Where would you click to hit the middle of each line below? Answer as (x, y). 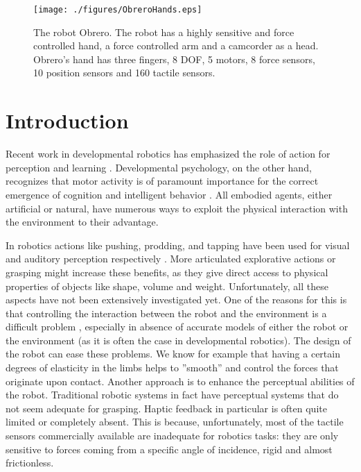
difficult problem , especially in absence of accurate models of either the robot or (177, 327)
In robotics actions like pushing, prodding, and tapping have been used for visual (178, 245)
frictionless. (30, 463)
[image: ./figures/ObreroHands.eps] (118, 10)
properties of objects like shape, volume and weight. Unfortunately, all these (167, 286)
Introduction (67, 120)
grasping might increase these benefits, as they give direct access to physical (167, 272)
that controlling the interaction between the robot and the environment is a (166, 313)
